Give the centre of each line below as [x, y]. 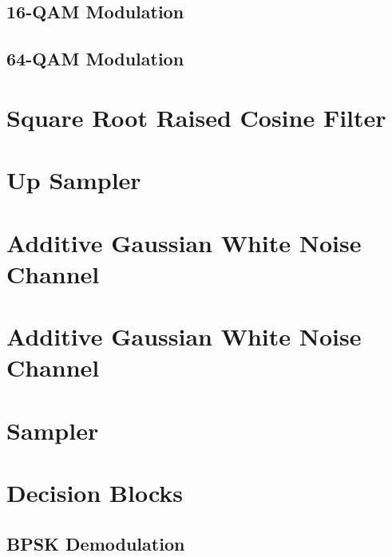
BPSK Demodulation [96, 543]
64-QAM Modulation [95, 59]
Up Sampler [74, 180]
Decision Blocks [95, 492]
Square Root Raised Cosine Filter [196, 117]
